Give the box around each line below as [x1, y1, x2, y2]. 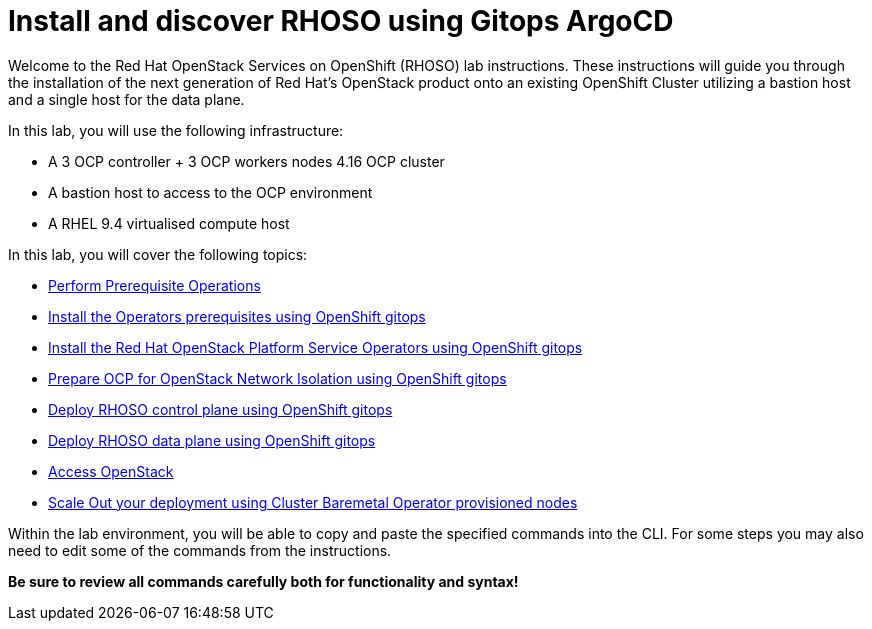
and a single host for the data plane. [8, 90, 245, 108]
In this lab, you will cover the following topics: [8, 245, 308, 263]
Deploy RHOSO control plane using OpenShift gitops [48, 400, 393, 418]
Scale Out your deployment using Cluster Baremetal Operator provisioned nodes [48, 493, 578, 511]
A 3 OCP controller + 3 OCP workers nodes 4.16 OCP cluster [48, 152, 445, 170]
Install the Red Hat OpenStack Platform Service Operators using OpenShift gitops [48, 338, 583, 356]
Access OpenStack [48, 462, 174, 480]
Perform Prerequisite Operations [48, 276, 261, 294]
